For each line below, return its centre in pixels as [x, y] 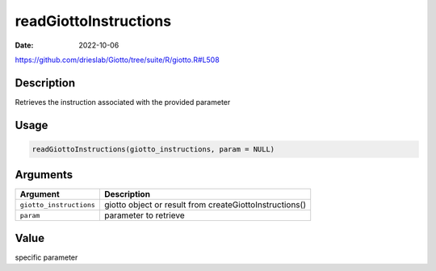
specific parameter [46, 257]
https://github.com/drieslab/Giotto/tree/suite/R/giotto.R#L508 [117, 60]
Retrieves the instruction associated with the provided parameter [123, 102]
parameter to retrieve [144, 215]
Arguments [44, 175]
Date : [24, 45]
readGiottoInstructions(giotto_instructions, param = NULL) [153, 149]
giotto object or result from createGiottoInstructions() [205, 205]
